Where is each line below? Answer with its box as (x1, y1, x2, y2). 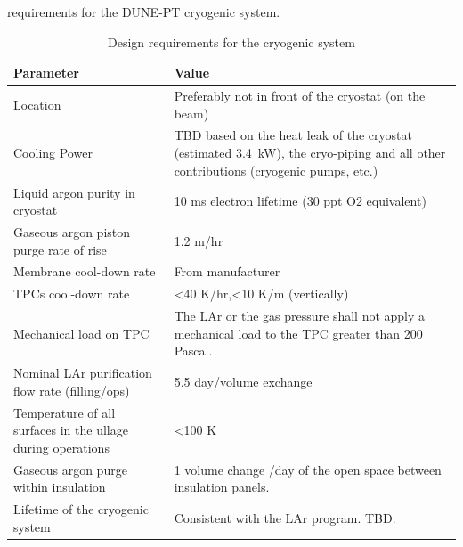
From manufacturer (174, 262, 280, 281)
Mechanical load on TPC (13, 323, 150, 342)
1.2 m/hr (174, 231, 223, 249)
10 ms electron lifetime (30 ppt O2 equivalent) (174, 192, 426, 210)
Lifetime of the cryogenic (13, 500, 149, 518)
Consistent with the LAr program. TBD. (174, 508, 396, 527)
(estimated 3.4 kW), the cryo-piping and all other (174, 143, 446, 162)
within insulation (13, 478, 106, 496)
